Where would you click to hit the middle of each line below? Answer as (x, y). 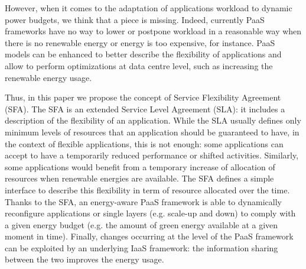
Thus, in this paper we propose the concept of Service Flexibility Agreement (143, 97)
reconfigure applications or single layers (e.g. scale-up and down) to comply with (150, 213)
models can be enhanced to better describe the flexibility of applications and (143, 54)
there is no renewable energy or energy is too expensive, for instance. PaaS (140, 42)
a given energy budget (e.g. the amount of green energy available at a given (141, 224)
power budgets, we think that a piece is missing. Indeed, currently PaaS (135, 19)
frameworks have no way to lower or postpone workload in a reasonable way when (153, 31)
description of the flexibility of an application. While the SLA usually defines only (153, 120)
